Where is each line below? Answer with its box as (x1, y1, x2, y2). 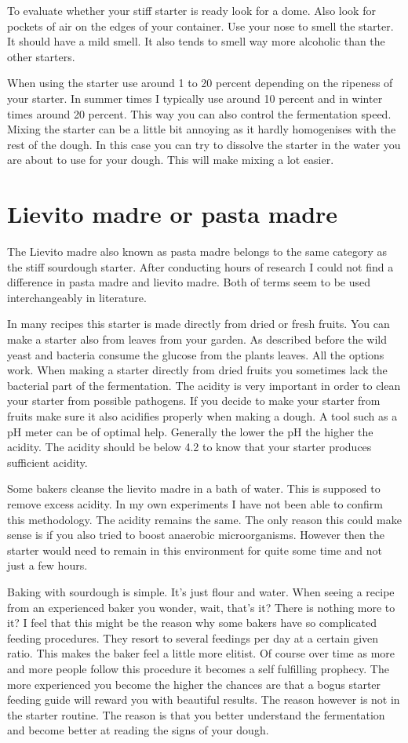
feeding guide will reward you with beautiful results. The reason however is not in (7, 691, 400, 708)
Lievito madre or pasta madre (7, 198, 338, 230)
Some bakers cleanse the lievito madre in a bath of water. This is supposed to (7, 480, 381, 497)
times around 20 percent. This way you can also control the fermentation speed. (7, 105, 392, 122)
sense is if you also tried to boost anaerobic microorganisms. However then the (7, 526, 384, 543)
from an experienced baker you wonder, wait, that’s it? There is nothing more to (7, 599, 395, 615)
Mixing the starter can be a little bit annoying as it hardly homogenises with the (7, 121, 396, 137)
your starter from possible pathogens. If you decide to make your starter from (7, 392, 381, 409)
